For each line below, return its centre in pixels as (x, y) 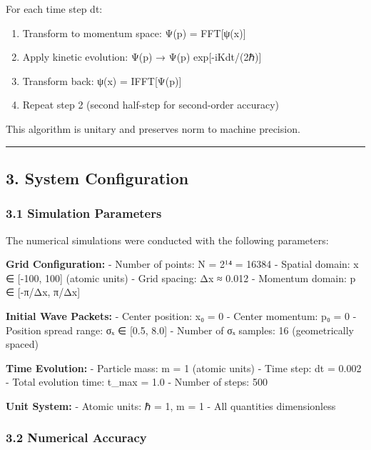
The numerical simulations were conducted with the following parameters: (167, 240)
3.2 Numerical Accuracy (76, 437)
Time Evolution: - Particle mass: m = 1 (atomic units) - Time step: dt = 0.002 (184, 367)
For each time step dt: (54, 9)
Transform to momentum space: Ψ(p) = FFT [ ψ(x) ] (134, 32)
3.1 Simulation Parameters (84, 213)
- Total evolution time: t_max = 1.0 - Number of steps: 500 (137, 382)
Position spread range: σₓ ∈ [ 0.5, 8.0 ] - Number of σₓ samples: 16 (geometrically (180, 330)
